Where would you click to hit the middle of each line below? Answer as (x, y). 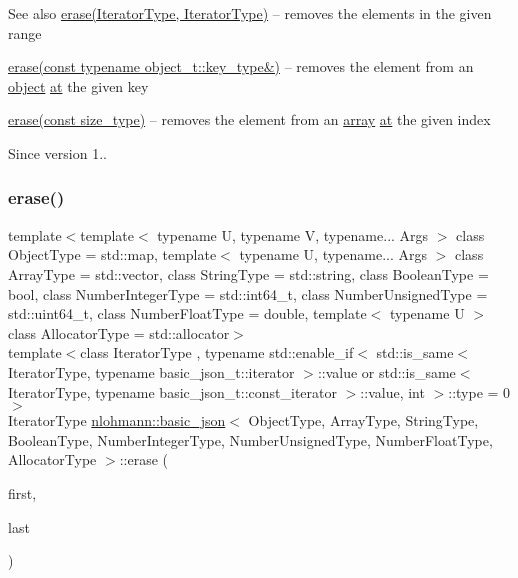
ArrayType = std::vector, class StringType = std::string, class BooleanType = (248, 273)
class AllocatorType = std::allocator (119, 332)
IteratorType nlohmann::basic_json (117, 420)
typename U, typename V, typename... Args (293, 234)
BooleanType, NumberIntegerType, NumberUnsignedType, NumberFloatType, (250, 439)
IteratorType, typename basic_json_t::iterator (151, 371)
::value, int (392, 391)
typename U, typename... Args (333, 254)
